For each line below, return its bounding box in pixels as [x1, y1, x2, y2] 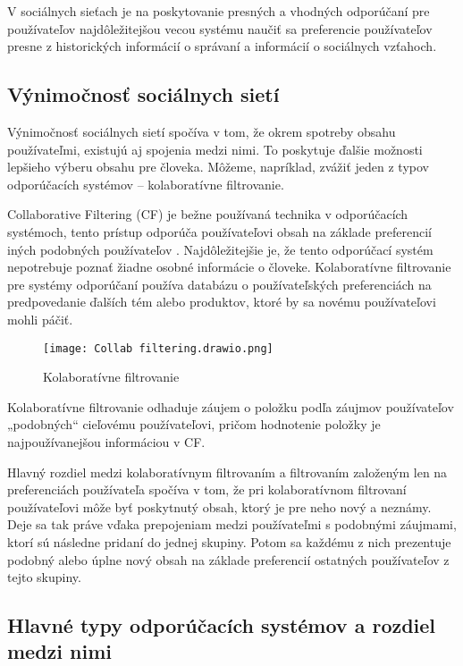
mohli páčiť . [7, 309, 73, 328]
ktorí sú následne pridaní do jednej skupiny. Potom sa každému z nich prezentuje [7, 532, 451, 551]
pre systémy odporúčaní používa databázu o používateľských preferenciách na [7, 274, 432, 293]
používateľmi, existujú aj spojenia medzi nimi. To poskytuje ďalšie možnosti [7, 139, 423, 158]
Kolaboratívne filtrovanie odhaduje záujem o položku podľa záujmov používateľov [7, 397, 454, 416]
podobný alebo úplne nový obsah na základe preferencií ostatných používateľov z [7, 550, 450, 569]
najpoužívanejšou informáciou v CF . [7, 432, 206, 451]
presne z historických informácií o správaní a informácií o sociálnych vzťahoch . [7, 37, 437, 55]
